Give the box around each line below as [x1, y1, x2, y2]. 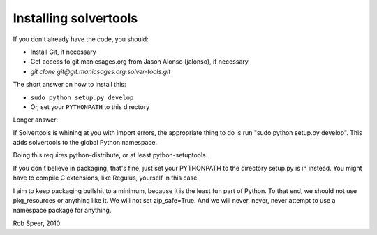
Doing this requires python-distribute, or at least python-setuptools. [13, 151, 208, 159]
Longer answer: [13, 115, 59, 124]
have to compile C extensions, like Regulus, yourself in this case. [13, 173, 199, 182]
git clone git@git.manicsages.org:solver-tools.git [30, 67, 171, 76]
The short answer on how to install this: [13, 80, 126, 89]
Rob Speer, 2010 [13, 219, 61, 227]
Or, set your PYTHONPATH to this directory [30, 102, 150, 111]
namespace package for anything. [13, 206, 112, 215]
